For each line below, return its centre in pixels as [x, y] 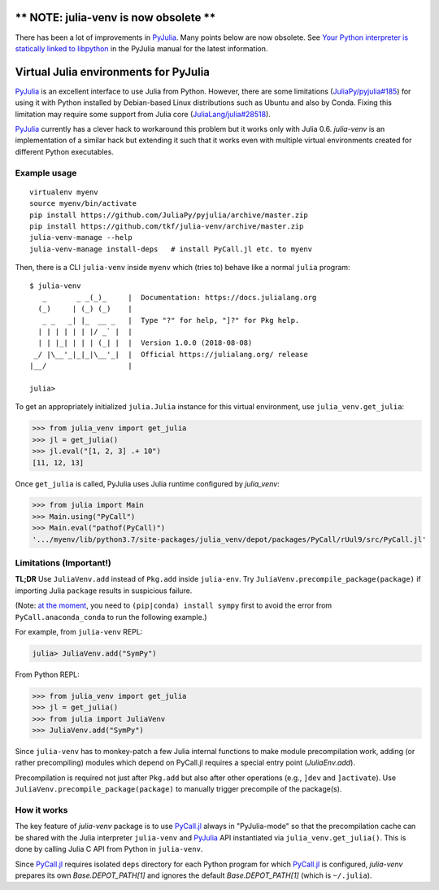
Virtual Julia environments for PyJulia [113, 72]
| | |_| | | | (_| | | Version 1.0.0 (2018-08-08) [145, 343]
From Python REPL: [48, 674]
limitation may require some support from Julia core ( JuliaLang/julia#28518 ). [143, 114]
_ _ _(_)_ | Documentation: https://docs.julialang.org [179, 297]
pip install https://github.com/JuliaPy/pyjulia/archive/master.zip [169, 215]
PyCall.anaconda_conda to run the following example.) [111, 617]
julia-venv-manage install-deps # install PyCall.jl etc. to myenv [171, 249]
